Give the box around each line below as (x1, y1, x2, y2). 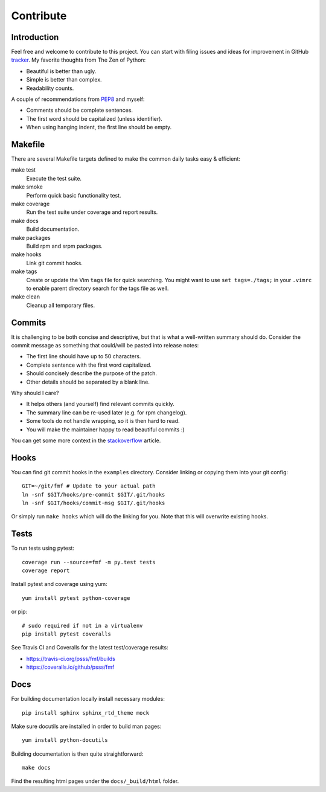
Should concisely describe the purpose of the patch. (26, 370, 157, 377)
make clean (11, 293, 40, 300)
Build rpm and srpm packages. (26, 242, 103, 250)
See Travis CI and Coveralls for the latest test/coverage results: (11, 644, 168, 651)
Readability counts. (26, 85, 74, 92)
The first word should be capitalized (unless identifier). (26, 115, 163, 122)
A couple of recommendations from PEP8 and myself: (11, 95, 145, 103)
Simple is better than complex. (26, 76, 102, 83)
